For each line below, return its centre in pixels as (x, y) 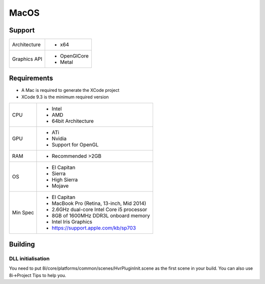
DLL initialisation (29, 258)
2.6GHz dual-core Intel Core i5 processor (99, 210)
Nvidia (59, 139)
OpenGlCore (74, 56)
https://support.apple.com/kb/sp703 (94, 228)
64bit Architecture (73, 121)
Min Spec (23, 213)
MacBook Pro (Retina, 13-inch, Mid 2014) (99, 203)
